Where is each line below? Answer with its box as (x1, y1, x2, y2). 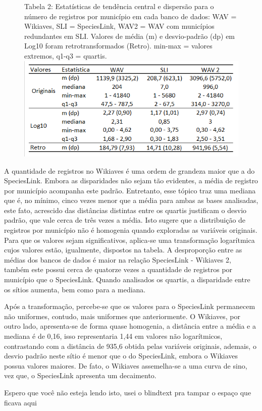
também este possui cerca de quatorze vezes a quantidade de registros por (4, 264, 233, 275)
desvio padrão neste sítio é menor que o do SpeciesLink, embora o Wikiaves (4, 350, 238, 361)
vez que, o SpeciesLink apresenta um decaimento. (4, 370, 156, 381)
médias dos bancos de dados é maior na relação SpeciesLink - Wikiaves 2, (4, 254, 231, 265)
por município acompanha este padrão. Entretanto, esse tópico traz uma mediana (4, 185, 256, 195)
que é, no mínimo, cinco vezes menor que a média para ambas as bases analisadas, (4, 195, 258, 206)
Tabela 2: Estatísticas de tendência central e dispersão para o (24, 1, 214, 11)
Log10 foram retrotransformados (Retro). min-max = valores (24, 40, 213, 51)
